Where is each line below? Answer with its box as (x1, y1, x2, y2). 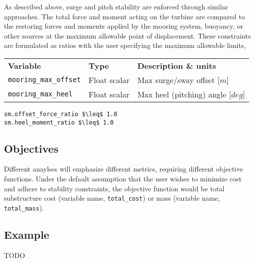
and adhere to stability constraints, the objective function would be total (4, 183, 225, 193)
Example (4, 226, 49, 242)
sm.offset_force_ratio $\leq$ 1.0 (4, 110, 118, 118)
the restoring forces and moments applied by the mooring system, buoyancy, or (4, 21, 243, 31)
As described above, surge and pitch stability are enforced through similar (4, 1, 228, 11)
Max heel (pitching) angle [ (137, 88, 231, 100)
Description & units (137, 59, 216, 71)
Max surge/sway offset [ (137, 74, 220, 86)
